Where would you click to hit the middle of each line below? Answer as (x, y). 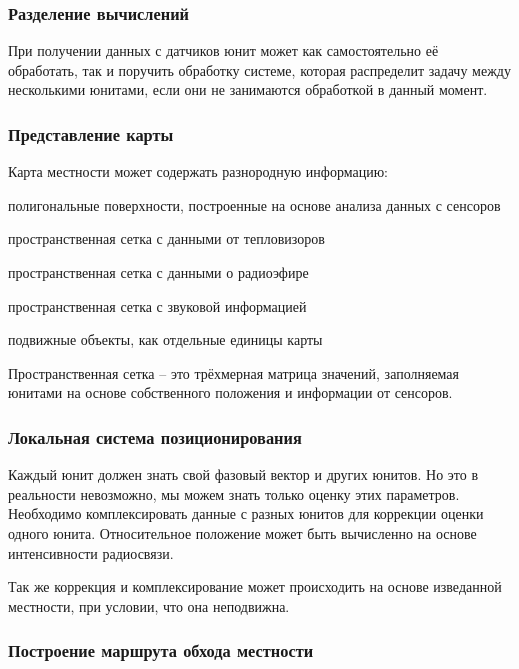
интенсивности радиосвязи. (91, 552)
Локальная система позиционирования (155, 436)
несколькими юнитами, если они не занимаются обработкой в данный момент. (248, 89)
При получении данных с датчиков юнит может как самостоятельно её (223, 50)
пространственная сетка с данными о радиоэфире (158, 272)
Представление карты (91, 133)
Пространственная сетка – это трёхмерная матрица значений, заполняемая (234, 372)
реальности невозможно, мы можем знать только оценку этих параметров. (234, 493)
